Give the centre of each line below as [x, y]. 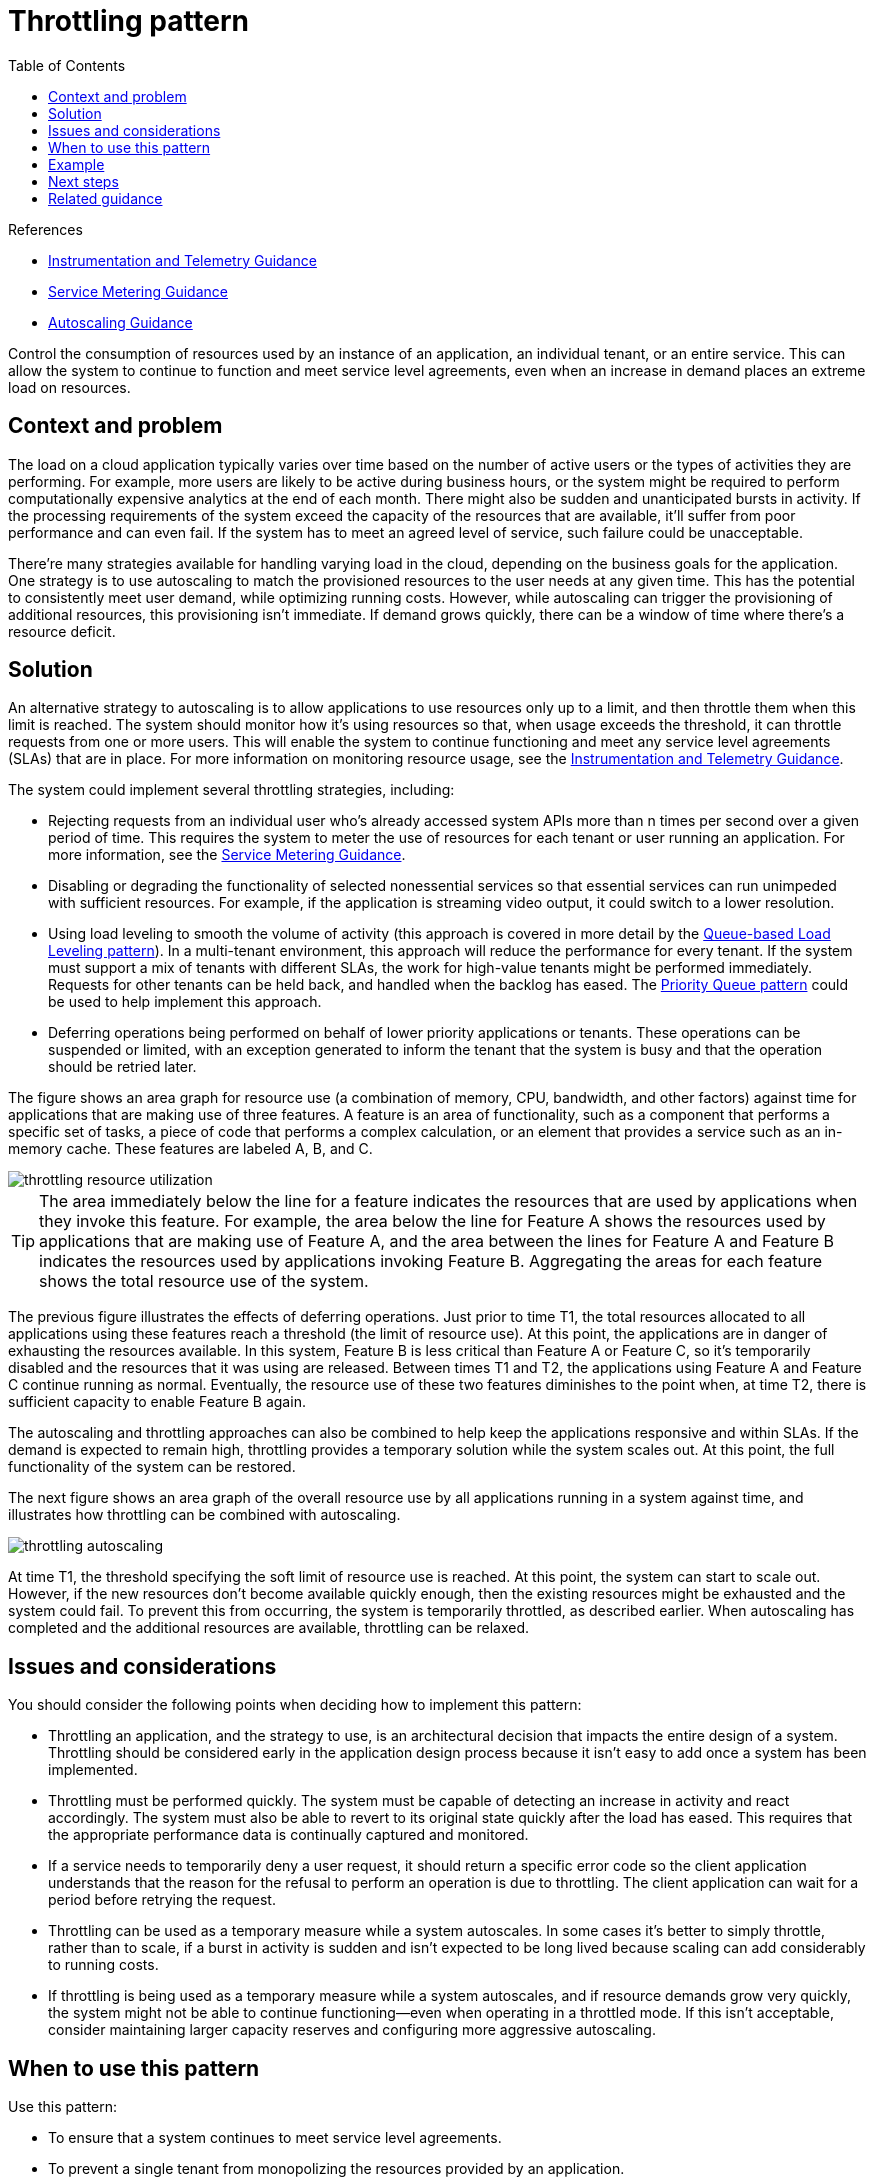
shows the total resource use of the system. [204, 1281]
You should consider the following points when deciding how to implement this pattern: [295, 1705]
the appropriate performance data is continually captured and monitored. [288, 1835]
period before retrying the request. [162, 1900]
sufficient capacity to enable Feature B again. [157, 1402]
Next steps [83, 181]
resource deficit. [62, 631]
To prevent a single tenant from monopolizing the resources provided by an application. [336, 2169]
